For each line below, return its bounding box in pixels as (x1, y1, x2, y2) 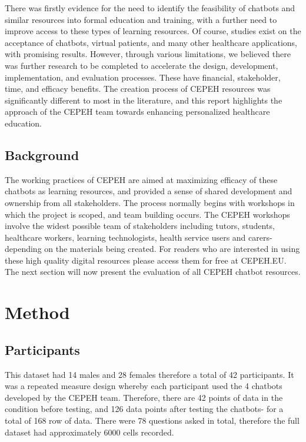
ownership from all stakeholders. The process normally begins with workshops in (5, 196, 295, 208)
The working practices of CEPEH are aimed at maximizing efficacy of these (5, 173, 278, 185)
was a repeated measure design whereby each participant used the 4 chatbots (5, 380, 282, 392)
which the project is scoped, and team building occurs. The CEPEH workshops (5, 208, 290, 220)
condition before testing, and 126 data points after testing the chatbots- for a (5, 403, 284, 415)
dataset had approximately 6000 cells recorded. (5, 426, 174, 438)
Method (5, 300, 70, 324)
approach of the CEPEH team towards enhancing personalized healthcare (5, 105, 270, 118)
